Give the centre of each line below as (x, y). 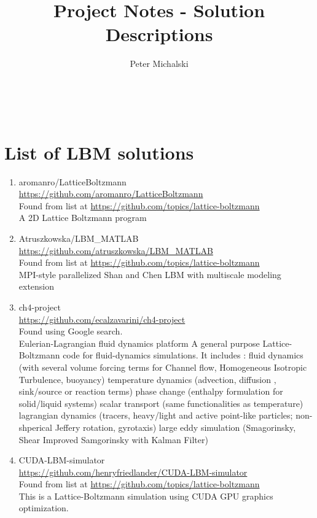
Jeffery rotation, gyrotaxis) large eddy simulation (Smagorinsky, (175, 427)
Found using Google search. (71, 331)
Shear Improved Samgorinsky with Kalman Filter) (113, 439)
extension (37, 286)
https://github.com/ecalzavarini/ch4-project (102, 319)
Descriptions (159, 34)
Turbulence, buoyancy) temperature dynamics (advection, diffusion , (147, 379)
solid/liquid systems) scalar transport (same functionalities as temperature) (161, 403)
